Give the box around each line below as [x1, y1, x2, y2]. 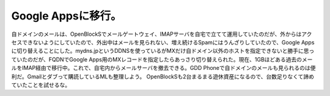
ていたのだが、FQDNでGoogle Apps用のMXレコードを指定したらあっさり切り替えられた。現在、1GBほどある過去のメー [11, 55, 313, 63]
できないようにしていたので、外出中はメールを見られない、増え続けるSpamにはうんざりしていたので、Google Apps [21, 38, 315, 46]
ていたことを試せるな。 [11, 81, 70, 88]
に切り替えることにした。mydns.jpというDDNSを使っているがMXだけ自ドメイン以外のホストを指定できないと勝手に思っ [11, 47, 315, 55]
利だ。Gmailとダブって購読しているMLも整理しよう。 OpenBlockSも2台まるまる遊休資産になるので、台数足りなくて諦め [11, 73, 315, 80]
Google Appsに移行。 [11, 9, 122, 22]
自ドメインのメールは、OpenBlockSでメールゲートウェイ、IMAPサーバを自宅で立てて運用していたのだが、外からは [11, 30, 302, 38]
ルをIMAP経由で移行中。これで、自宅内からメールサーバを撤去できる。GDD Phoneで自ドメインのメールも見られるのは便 [11, 64, 316, 72]
